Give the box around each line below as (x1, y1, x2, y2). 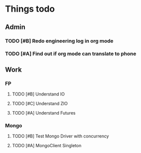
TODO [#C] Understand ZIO (12, 101, 68, 107)
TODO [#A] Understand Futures (12, 110, 76, 116)
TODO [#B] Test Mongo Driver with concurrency (12, 133, 109, 139)
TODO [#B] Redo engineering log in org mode (5, 38, 114, 44)
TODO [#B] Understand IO (12, 91, 65, 97)
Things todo (5, 3, 55, 15)
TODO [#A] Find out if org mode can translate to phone (5, 50, 137, 57)
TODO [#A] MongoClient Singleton (12, 143, 82, 149)
